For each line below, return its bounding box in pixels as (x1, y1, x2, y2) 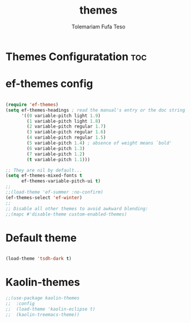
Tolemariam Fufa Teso (71, 23, 126, 30)
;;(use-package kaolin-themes (5, 295, 80, 301)
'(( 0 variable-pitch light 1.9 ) (21, 113, 101, 119)
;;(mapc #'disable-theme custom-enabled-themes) (5, 211, 127, 217)
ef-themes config (5, 77, 94, 90)
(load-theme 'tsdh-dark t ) (5, 256, 72, 262)
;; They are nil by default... (5, 167, 83, 173)
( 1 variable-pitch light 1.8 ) (27, 118, 101, 124)
